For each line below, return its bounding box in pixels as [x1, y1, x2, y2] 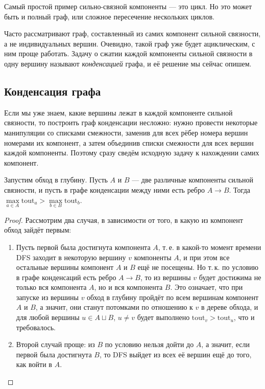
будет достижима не [199, 271, 261, 282]
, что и [233, 312, 255, 323]
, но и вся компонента [94, 282, 163, 292]
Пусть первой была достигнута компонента [16, 241, 151, 252]
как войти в [16, 359, 52, 370]
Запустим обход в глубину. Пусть [4, 174, 108, 185]
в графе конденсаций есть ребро [16, 271, 116, 282]
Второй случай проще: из [16, 339, 95, 350]
